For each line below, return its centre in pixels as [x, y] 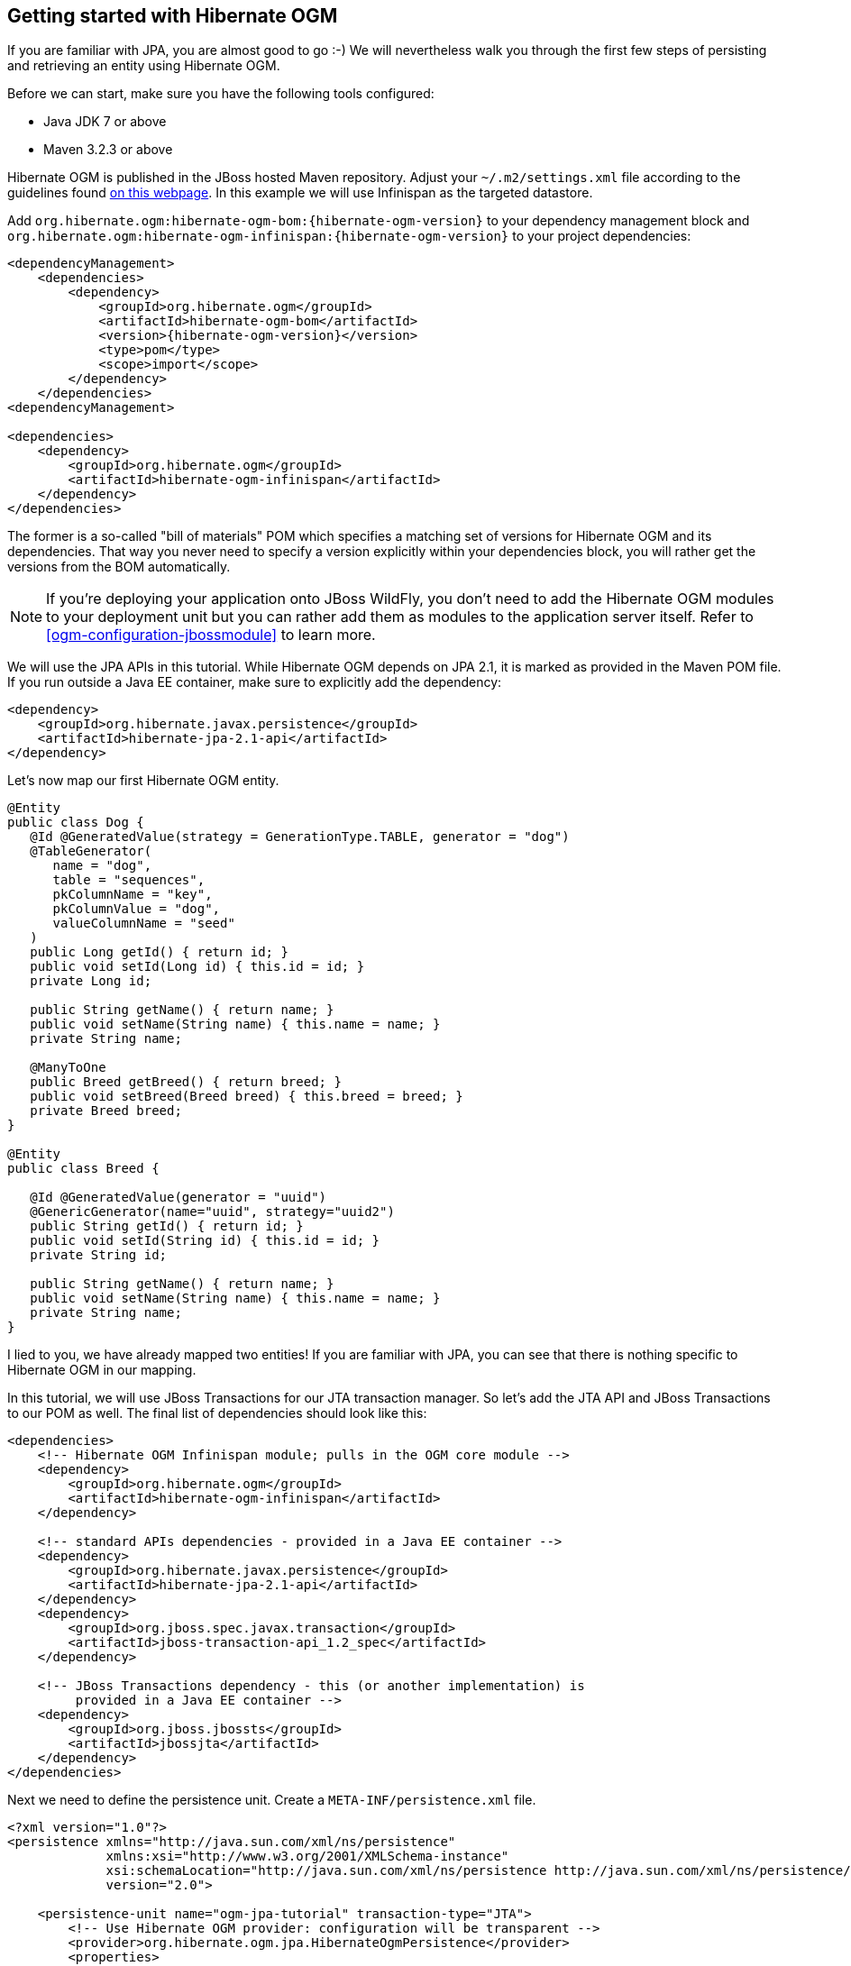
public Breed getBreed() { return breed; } [186, 1082]
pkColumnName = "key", [133, 895]
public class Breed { [83, 1169]
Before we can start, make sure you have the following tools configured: [221, 94]
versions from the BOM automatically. [119, 567]
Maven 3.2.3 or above [108, 150]
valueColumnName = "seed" [144, 924]
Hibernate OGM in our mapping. [102, 1370]
